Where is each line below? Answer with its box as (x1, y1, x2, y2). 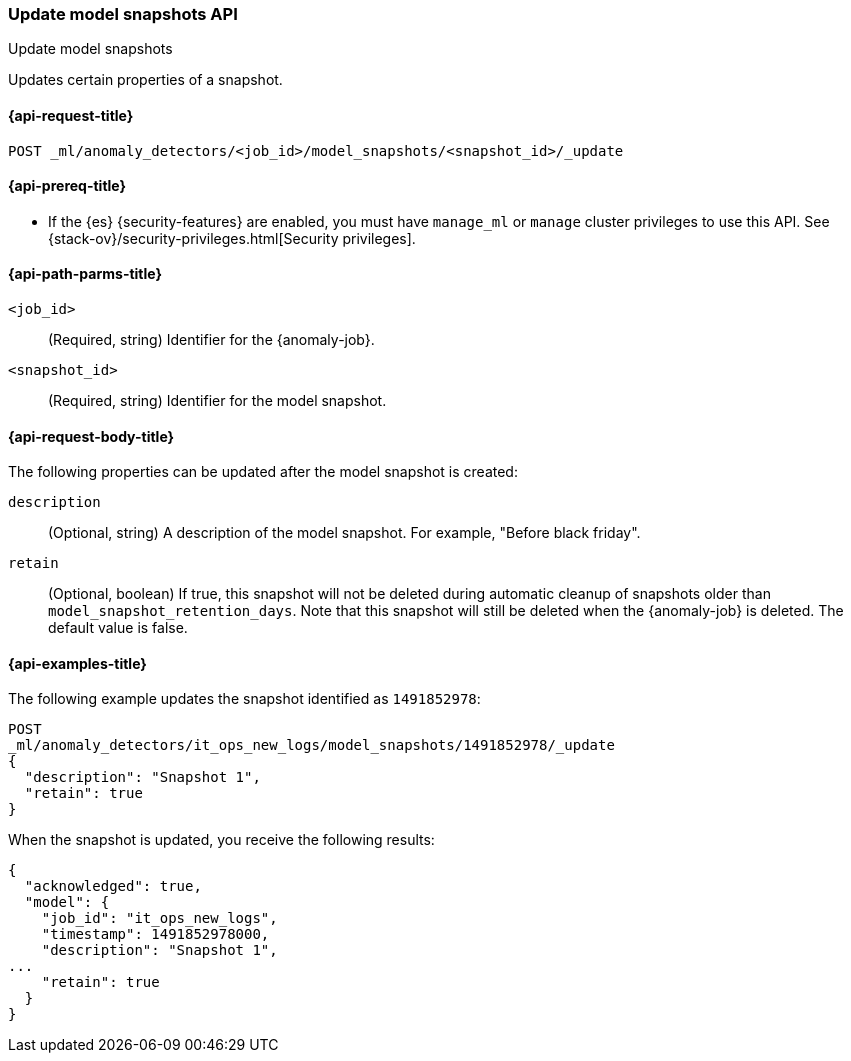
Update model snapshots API (8, 4, 238, 24)
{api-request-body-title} (8, 427, 175, 445)
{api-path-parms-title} (8, 265, 163, 283)
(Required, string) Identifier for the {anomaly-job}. (48, 331, 375, 349)
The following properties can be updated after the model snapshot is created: (8, 463, 518, 481)
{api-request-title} (8, 106, 134, 124)
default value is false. (48, 619, 188, 637)
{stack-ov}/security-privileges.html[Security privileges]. (48, 229, 416, 247)
